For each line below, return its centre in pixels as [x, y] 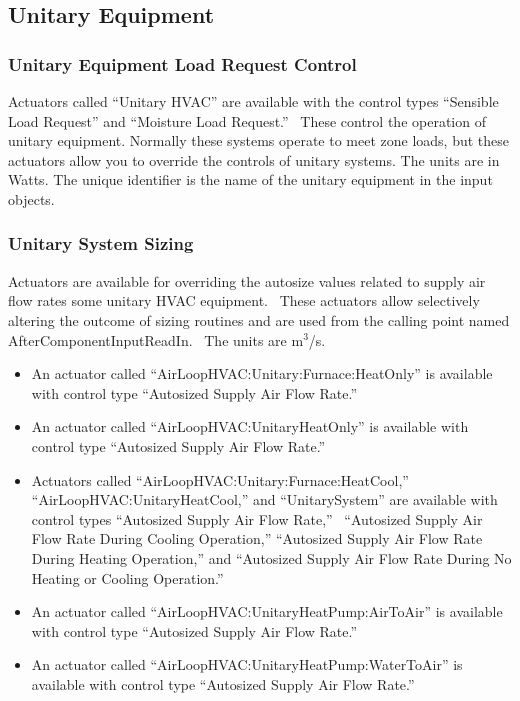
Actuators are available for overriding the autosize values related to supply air [247, 280]
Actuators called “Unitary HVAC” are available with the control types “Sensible [253, 101]
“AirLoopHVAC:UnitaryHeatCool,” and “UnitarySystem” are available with [264, 499]
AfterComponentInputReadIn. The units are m [156, 339]
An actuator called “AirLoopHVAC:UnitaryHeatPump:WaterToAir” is [247, 664]
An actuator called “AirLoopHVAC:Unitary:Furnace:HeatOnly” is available [262, 373]
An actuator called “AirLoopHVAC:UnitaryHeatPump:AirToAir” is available [267, 611]
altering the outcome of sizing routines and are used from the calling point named [259, 319]
